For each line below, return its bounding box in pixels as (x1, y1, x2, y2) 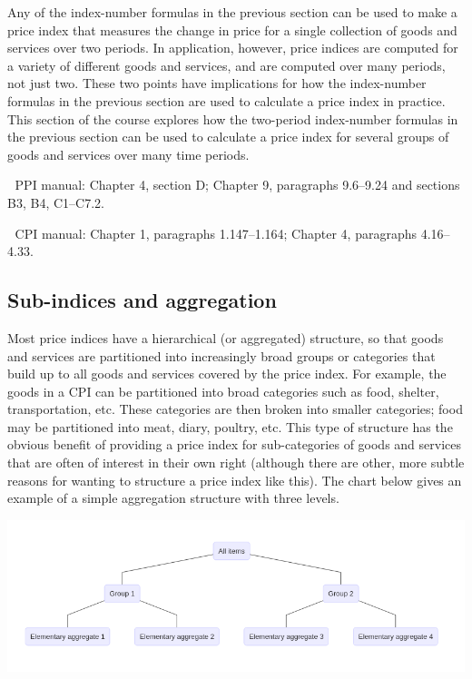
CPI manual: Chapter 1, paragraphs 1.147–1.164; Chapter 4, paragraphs (15, 223, 417, 242)
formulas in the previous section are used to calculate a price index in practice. (7, 91, 446, 110)
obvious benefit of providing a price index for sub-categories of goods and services (7, 435, 462, 454)
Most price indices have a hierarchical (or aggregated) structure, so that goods (7, 328, 444, 347)
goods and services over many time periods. (7, 144, 250, 163)
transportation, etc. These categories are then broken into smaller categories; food (7, 399, 463, 418)
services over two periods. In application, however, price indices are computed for (7, 38, 458, 57)
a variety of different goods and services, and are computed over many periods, (7, 55, 446, 74)
